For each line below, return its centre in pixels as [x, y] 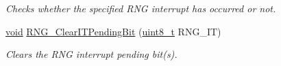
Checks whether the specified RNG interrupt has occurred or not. [141, 8]
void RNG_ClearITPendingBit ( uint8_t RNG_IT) [113, 31]
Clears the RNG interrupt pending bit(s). [91, 54]
